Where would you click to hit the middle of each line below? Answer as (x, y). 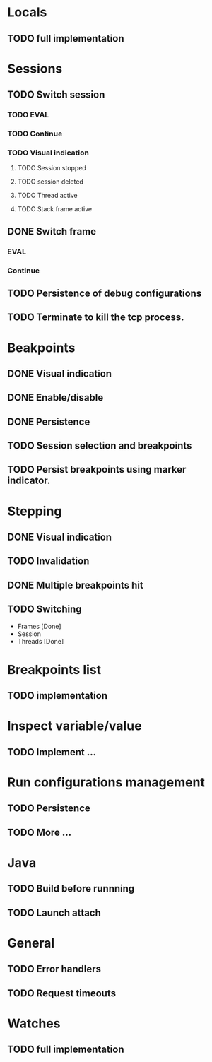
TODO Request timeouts (62, 993)
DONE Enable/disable (55, 397)
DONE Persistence (49, 421)
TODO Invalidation (48, 561)
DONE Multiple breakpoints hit (75, 585)
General (31, 943)
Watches (34, 1023)
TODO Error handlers (54, 969)
